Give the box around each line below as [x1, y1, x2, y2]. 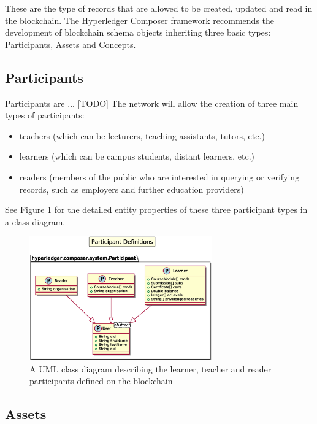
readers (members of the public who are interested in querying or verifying [19, 170, 300, 183]
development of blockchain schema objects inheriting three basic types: [5, 26, 271, 39]
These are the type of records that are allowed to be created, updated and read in [5, 2, 313, 14]
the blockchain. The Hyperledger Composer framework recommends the [5, 13, 275, 26]
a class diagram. [5, 215, 66, 228]
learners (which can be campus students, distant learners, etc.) [19, 150, 255, 163]
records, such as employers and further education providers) [19, 182, 244, 195]
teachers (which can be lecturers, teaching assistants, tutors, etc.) [19, 129, 265, 142]
